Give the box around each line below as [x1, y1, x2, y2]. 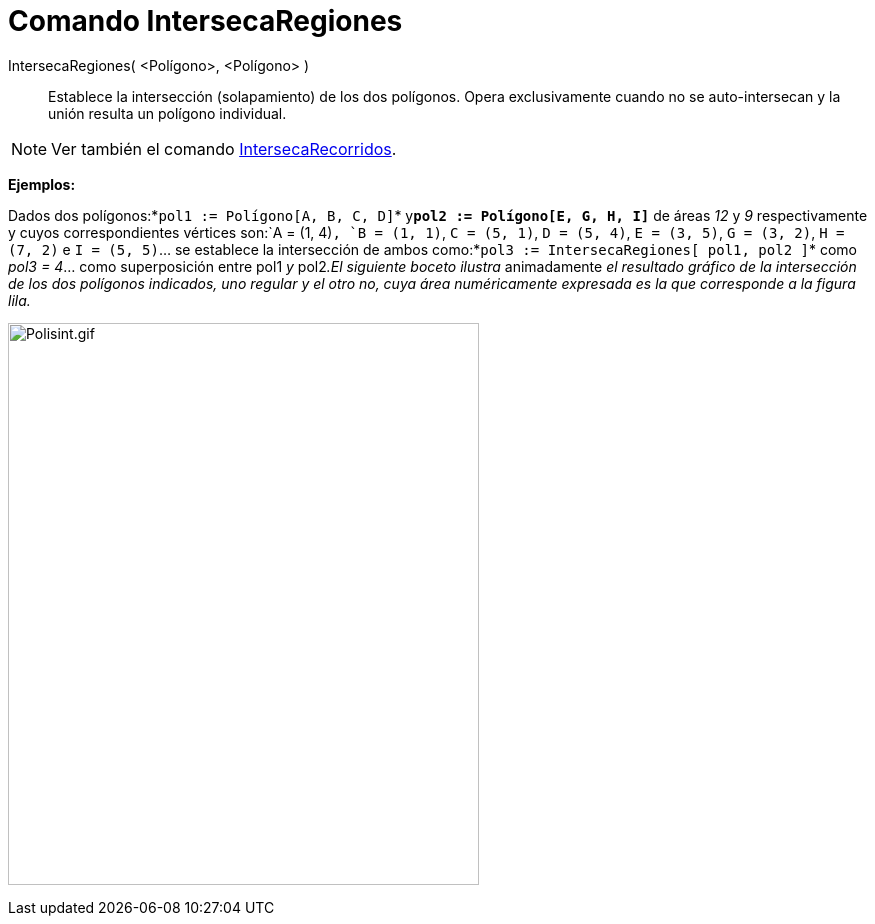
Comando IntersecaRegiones [8, 4, 403, 38]
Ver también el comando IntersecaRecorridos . [51, 138, 397, 159]
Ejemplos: [8, 175, 76, 193]
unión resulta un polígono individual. [48, 104, 287, 122]
